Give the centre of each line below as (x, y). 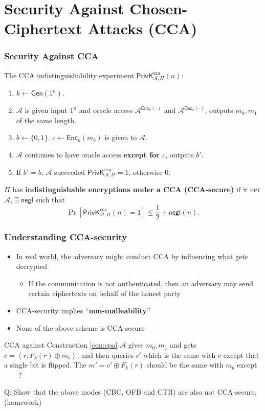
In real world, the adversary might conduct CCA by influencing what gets (132, 256)
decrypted (32, 266)
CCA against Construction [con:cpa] (61, 345)
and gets (183, 345)
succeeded (70, 172)
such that (50, 199)
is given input (46, 110)
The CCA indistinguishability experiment (69, 75)
